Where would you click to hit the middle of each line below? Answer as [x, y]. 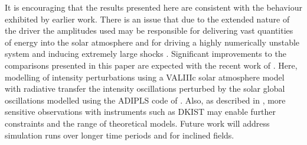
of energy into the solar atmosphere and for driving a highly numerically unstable [152, 42]
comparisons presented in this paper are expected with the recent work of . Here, [151, 65]
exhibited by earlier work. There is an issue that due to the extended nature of [147, 19]
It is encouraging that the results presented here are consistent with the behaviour [153, 7]
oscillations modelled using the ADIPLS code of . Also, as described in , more [145, 100]
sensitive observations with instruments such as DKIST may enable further [141, 112]
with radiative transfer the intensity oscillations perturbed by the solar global [145, 88]
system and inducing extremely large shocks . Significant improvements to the [146, 54]
